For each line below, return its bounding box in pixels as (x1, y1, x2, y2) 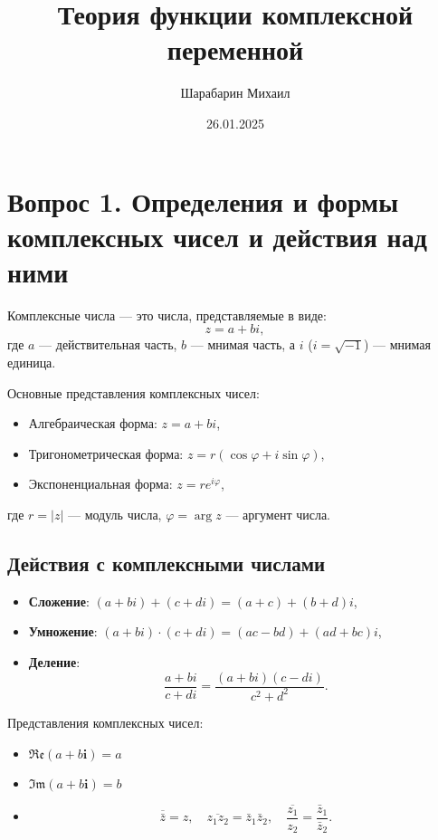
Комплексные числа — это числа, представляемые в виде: (7, 305, 327, 324)
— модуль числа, (67, 504, 162, 523)
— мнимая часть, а (190, 335, 296, 354)
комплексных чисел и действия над (7, 217, 427, 254)
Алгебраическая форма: (28, 414, 157, 433)
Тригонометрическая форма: (28, 444, 184, 463)
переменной (167, 31, 304, 68)
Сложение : (28, 591, 90, 610)
